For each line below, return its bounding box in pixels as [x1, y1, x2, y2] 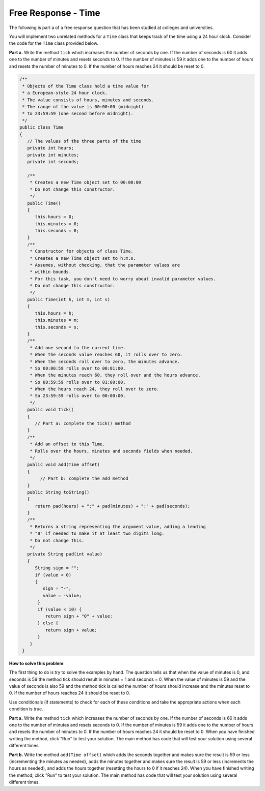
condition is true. [9, 706, 44, 712]
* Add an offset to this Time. [29, 441, 105, 447]
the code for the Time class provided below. [9, 40, 98, 46]
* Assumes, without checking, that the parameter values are [29, 262, 180, 268]
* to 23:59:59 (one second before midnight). [22, 111, 133, 117]
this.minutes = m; [35, 317, 79, 323]
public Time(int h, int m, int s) [27, 297, 110, 302]
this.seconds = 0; [35, 228, 79, 234]
